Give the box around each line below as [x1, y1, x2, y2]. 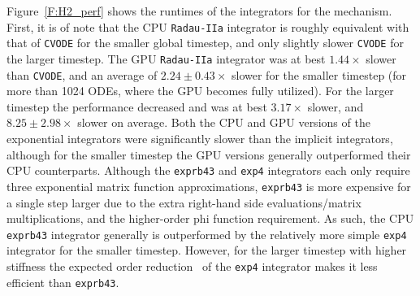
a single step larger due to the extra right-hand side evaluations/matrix [6, 194, 362, 211]
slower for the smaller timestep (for [232, 66, 407, 83]
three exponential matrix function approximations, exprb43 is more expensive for [6, 177, 411, 194]
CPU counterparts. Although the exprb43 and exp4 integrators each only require [6, 162, 410, 179]
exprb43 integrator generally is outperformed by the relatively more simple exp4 [6, 225, 407, 242]
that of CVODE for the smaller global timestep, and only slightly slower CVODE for [6, 34, 404, 51]
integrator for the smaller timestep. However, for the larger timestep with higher [6, 242, 407, 259]
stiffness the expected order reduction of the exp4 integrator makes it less [6, 257, 378, 274]
